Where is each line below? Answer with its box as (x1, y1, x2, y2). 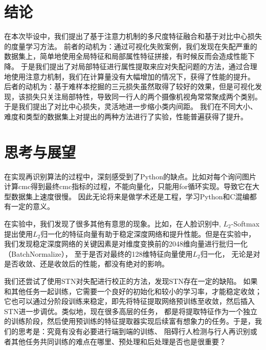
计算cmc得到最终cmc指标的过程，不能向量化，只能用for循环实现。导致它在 (4, 181, 252, 192)
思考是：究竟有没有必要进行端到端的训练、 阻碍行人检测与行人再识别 (18, 325, 250, 336)
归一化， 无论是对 (200, 248, 260, 259)
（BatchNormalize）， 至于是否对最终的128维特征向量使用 (4, 248, 193, 259)
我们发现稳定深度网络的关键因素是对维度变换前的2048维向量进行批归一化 (4, 238, 248, 249)
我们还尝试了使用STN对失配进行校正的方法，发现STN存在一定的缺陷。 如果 (4, 275, 258, 286)
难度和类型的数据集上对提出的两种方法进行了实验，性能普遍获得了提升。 (4, 111, 248, 121)
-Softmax (231, 218, 260, 229)
